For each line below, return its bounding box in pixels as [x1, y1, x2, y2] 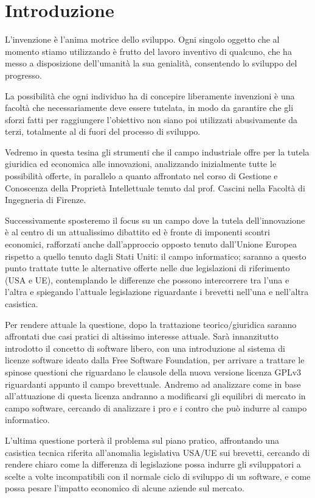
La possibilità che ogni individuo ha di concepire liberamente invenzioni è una [5, 89, 295, 102]
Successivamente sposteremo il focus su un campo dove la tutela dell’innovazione [5, 213, 305, 226]
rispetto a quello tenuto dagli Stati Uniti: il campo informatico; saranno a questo [5, 249, 306, 262]
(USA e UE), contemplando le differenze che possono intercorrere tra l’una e [5, 273, 289, 286]
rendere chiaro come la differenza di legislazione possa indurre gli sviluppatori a [5, 458, 301, 471]
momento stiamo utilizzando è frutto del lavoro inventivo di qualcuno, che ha [5, 44, 292, 57]
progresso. [5, 68, 42, 81]
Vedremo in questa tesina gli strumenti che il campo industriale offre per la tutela [5, 145, 310, 158]
